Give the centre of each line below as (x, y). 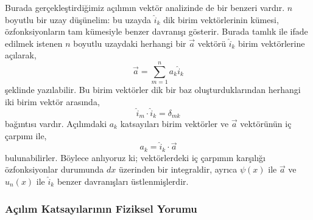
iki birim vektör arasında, (52, 101)
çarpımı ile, (26, 135)
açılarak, (21, 55)
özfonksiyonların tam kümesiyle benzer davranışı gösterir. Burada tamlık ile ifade (156, 31)
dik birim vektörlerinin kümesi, (221, 19)
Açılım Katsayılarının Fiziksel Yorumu (101, 208)
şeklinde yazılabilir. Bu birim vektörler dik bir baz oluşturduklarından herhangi (153, 90)
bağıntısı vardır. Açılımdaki (56, 123)
